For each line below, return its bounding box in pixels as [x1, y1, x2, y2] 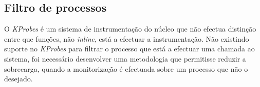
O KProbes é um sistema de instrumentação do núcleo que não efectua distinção [4, 23, 256, 34]
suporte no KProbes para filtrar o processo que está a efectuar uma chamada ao [4, 43, 255, 54]
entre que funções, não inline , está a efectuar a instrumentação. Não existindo [4, 33, 249, 44]
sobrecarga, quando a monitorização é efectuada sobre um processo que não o [4, 63, 248, 74]
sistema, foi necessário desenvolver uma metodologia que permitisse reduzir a [4, 53, 246, 64]
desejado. [4, 73, 33, 84]
